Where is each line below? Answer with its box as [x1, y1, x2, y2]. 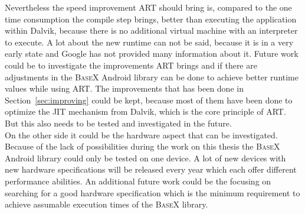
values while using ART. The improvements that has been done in [5, 82, 244, 95]
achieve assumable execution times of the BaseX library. [5, 198, 208, 210]
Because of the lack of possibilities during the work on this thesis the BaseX [5, 140, 280, 153]
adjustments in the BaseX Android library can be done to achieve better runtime [5, 70, 299, 83]
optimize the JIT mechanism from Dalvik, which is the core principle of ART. [5, 105, 286, 118]
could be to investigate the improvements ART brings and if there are [5, 59, 257, 71]
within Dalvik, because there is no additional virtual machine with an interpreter [5, 24, 298, 37]
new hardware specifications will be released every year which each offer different [5, 163, 297, 176]
